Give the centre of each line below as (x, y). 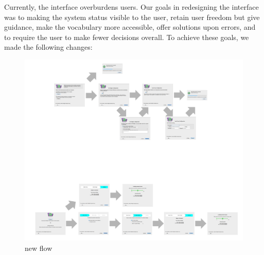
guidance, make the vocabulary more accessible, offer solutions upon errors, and (130, 27)
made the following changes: (48, 47)
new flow (39, 248)
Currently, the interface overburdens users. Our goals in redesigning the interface (131, 7)
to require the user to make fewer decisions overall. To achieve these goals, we (127, 37)
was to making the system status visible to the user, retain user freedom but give (132, 17)
